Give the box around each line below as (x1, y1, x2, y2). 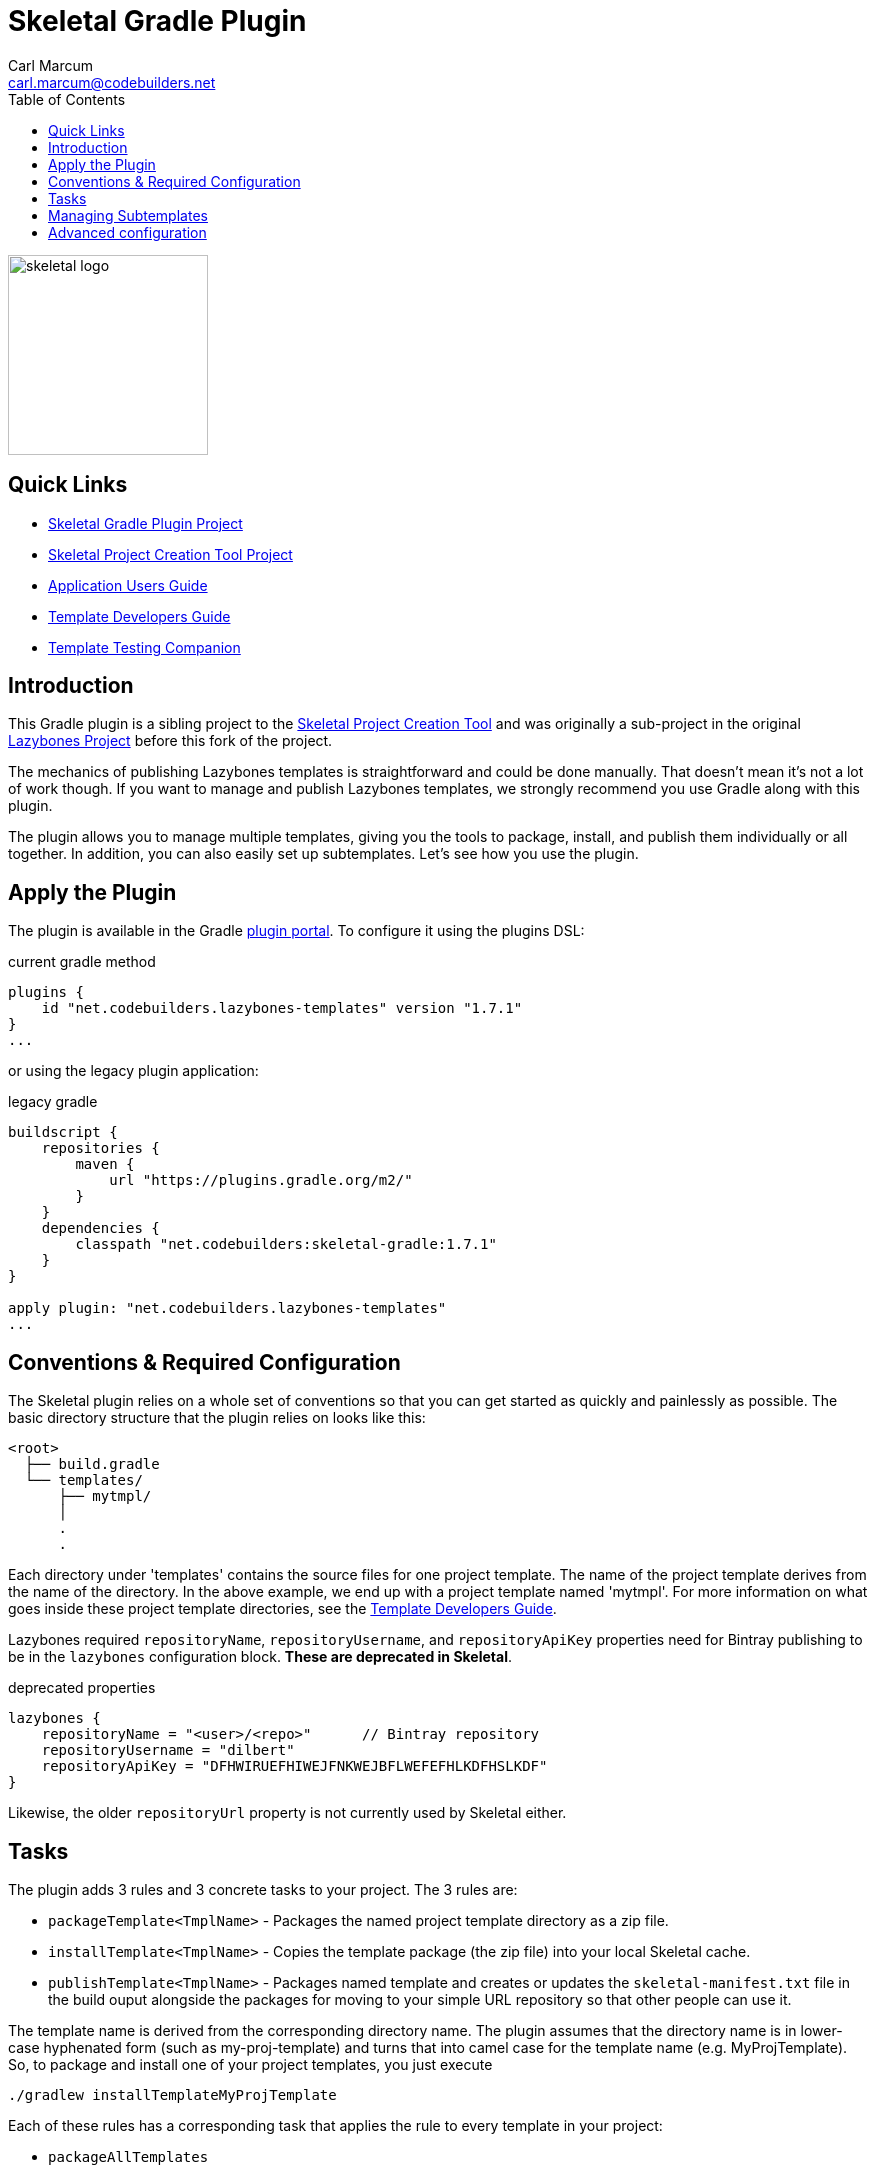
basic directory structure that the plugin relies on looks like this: (8, 1409, 426, 1427)
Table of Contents (8, 90, 126, 108)
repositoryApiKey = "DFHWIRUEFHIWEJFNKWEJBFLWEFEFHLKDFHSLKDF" (41, 1758, 548, 1775)
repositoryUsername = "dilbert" (41, 1742, 295, 1759)
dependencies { (41, 1220, 160, 1237)
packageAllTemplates (48, 2148, 209, 2165)
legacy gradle (8, 1093, 98, 1111)
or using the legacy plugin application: (8, 1062, 259, 1080)
